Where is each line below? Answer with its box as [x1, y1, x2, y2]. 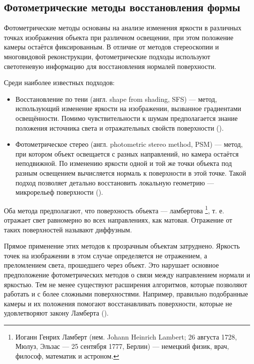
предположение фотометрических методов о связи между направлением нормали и [4, 269, 250, 279]
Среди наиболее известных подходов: [4, 77, 115, 88]
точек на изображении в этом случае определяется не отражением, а [4, 250, 207, 260]
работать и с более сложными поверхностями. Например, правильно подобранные [4, 289, 248, 299]
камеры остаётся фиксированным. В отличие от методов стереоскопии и [4, 42, 219, 52]
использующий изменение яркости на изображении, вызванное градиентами [15, 103, 241, 114]
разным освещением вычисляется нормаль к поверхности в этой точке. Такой [15, 167, 246, 178]
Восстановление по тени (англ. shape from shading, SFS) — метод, [15, 93, 217, 104]
